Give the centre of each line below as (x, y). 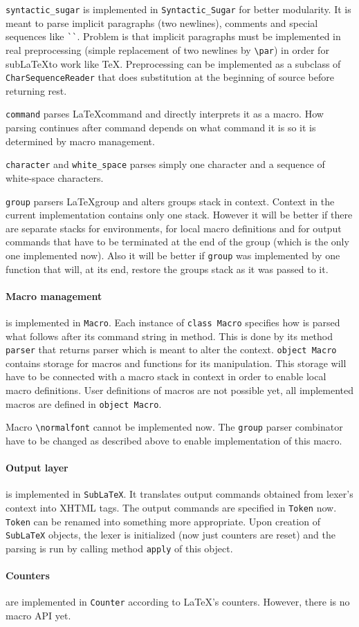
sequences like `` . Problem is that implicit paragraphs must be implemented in (173, 36)
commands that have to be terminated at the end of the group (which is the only (177, 242)
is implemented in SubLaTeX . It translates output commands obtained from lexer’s (179, 494)
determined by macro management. (80, 141)
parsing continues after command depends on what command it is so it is (161, 128)
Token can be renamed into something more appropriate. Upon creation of (163, 521)
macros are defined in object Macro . (84, 403)
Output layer (37, 468)
